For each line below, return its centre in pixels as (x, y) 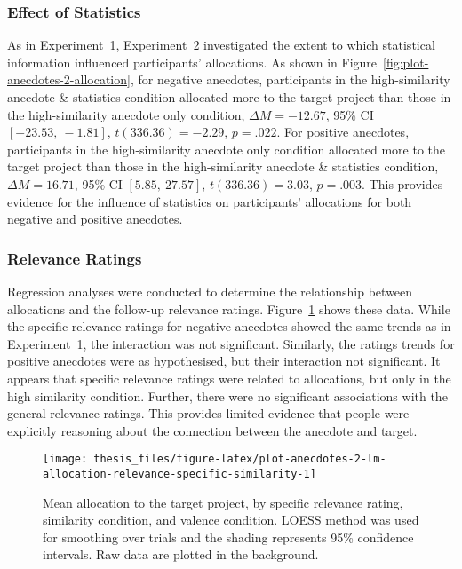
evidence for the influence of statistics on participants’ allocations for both (210, 201)
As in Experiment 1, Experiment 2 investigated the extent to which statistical (221, 45)
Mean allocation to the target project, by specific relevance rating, (223, 502)
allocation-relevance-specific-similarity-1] (179, 474)
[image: (65, 459)
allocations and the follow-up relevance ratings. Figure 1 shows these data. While (229, 308)
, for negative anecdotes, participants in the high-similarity (290, 79)
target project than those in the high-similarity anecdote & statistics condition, (223, 166)
